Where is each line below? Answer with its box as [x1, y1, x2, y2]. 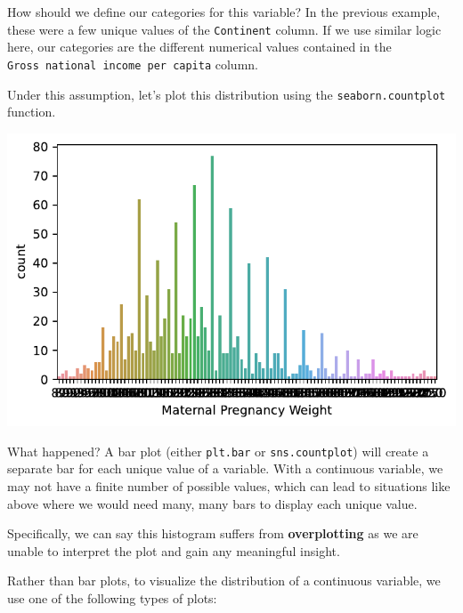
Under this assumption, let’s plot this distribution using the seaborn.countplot [7, 85, 446, 103]
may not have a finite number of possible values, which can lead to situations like [7, 476, 451, 495]
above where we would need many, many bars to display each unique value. [7, 494, 418, 512]
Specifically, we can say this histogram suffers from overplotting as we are [7, 524, 418, 543]
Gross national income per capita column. [7, 54, 258, 73]
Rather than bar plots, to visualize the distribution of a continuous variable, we [7, 571, 441, 590]
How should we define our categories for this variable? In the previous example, [7, 3, 441, 20]
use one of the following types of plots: [7, 588, 217, 607]
